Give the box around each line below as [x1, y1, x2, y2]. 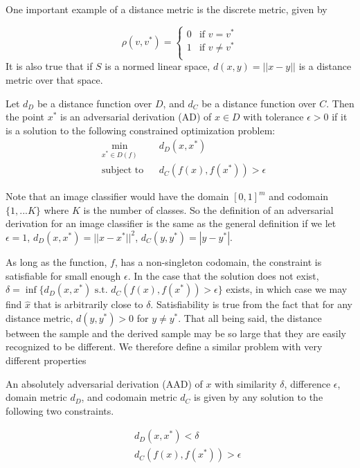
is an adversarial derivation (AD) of [60, 109, 212, 124]
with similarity [215, 376, 277, 390]
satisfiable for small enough [6, 268, 121, 282]
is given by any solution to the [194, 390, 323, 404]
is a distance [298, 59, 352, 73]
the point [6, 109, 45, 124]
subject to [101, 165, 144, 176]
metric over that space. [6, 72, 103, 87]
